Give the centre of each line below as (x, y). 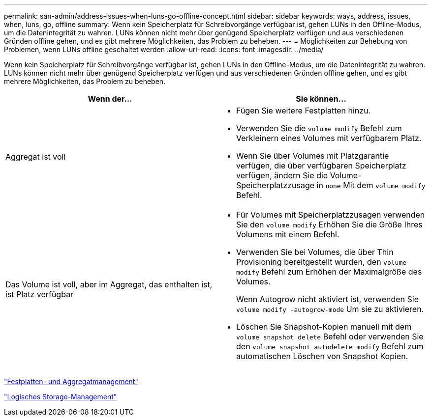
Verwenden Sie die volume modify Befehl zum (319, 128)
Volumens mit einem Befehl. (288, 234)
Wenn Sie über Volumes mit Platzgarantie (313, 156)
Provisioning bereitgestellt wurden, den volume (322, 262)
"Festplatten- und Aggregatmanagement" (71, 381)
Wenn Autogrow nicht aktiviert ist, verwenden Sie (328, 299)
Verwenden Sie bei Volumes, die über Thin (315, 252)
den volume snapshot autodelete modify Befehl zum (330, 346)
